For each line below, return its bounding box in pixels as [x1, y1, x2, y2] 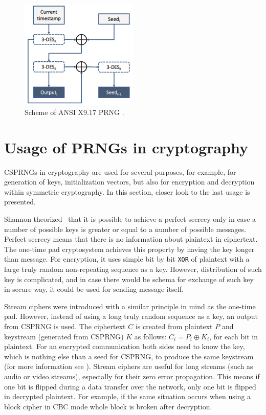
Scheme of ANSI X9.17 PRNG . [25, 106, 124, 117]
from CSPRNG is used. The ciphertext [4, 320, 126, 331]
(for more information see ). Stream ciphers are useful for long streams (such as [4, 361, 253, 372]
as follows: [134, 331, 167, 341]
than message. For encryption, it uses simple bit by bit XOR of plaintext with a [4, 253, 250, 264]
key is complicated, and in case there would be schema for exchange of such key [4, 273, 254, 284]
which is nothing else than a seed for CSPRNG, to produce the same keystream [4, 351, 254, 361]
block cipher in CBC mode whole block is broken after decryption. [4, 401, 212, 411]
